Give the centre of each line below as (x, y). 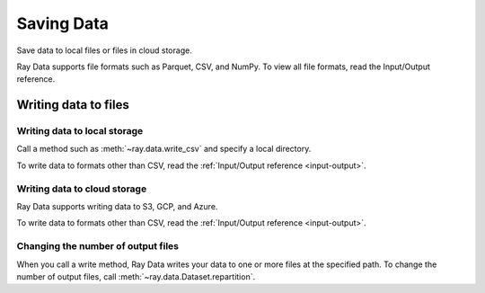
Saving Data (63, 23)
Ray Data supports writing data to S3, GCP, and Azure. (117, 207)
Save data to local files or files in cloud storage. (104, 50)
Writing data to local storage (80, 131)
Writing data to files (73, 105)
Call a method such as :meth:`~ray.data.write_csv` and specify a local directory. (164, 149)
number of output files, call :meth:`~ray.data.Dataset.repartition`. (136, 276)
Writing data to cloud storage (82, 189)
